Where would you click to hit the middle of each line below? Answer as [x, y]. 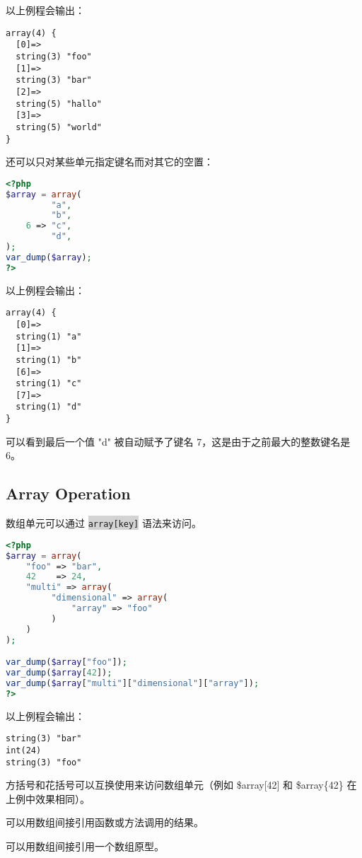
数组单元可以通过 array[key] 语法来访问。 [104, 523]
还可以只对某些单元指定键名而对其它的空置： [110, 162]
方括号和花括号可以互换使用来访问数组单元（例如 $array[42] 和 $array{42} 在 [181, 785]
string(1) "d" [49, 407]
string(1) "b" [49, 360]
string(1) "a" [49, 336]
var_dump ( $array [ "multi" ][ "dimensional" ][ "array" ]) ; [133, 683]
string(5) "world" [59, 127]
